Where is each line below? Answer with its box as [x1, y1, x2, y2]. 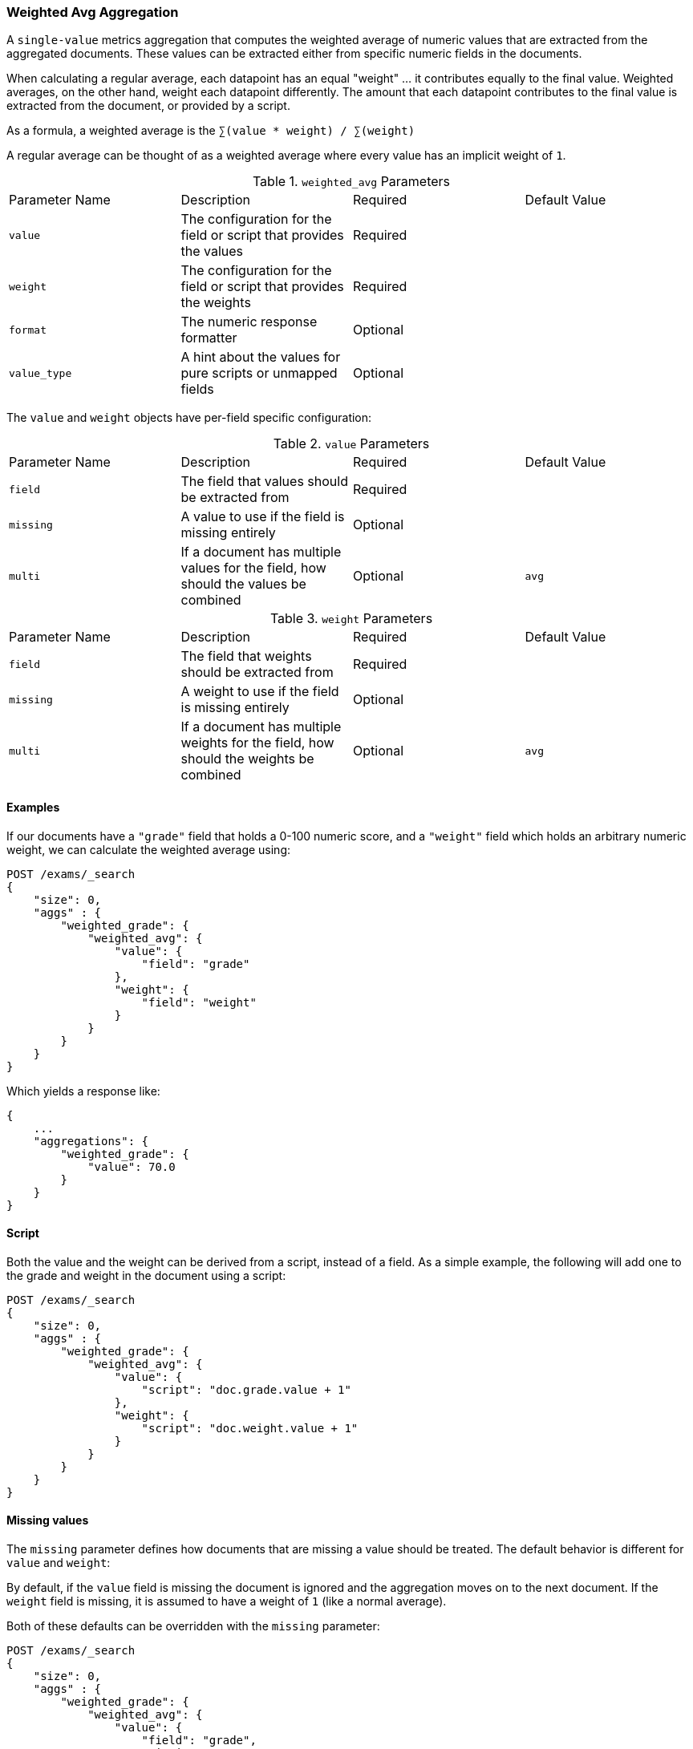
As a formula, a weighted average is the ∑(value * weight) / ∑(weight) [6, 123, 415, 138]
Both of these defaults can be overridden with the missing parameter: [6, 1619, 380, 1634]
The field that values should [180, 473, 348, 490]
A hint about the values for [180, 349, 341, 366]
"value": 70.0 [87, 1160, 176, 1173]
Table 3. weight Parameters [269, 610, 433, 627]
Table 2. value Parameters [273, 435, 430, 452]
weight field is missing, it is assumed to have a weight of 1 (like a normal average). [6, 1594, 447, 1609]
